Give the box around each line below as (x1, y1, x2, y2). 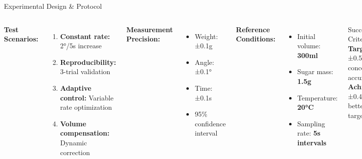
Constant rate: (60, 31, 110, 41)
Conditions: (236, 34, 275, 44)
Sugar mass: (297, 66, 334, 77)
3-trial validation (60, 66, 111, 77)
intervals (297, 137, 327, 147)
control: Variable (60, 92, 113, 102)
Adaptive (60, 82, 91, 93)
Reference (236, 24, 270, 34)
